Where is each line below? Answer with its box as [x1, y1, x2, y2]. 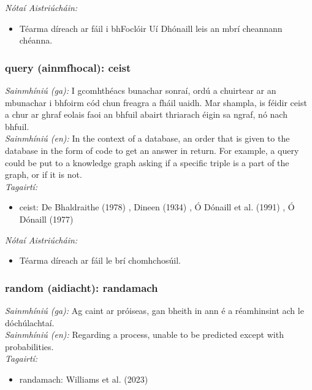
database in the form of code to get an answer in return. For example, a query [5, 143, 299, 156]
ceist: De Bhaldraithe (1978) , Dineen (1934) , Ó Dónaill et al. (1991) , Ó [19, 201, 295, 213]
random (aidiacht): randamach [5, 280, 158, 295]
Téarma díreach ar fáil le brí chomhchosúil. [19, 254, 181, 267]
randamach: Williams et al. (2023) [19, 372, 148, 385]
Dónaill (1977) [19, 212, 74, 225]
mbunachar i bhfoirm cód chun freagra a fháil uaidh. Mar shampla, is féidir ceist [5, 96, 307, 109]
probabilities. [5, 340, 54, 353]
